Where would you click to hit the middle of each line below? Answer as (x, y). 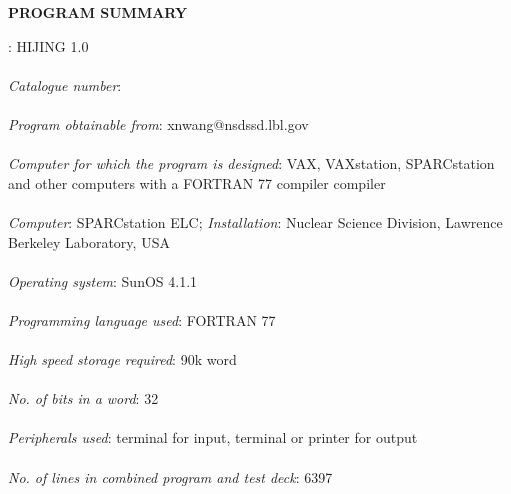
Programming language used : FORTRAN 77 (142, 319)
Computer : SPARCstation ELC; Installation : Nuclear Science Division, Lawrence (255, 221)
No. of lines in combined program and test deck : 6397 (170, 476)
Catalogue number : (65, 84)
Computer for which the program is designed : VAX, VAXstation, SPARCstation (251, 163)
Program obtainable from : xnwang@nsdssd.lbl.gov (158, 123)
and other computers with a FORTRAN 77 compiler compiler (197, 182)
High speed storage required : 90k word (122, 359)
